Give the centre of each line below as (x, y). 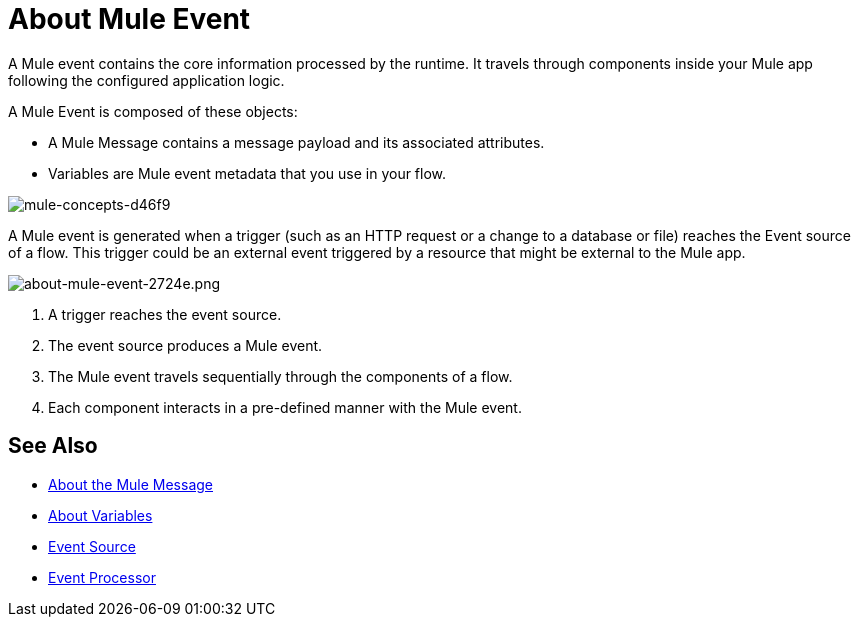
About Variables (100, 515)
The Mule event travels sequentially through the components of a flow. (280, 376)
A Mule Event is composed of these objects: (153, 111)
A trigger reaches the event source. (165, 314)
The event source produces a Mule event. (185, 345)
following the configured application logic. (146, 80)
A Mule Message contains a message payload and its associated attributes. (296, 142)
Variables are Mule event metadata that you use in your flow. (247, 173)
